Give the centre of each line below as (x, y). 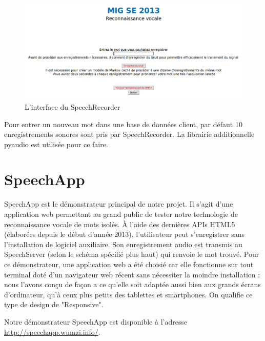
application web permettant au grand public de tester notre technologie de (121, 214)
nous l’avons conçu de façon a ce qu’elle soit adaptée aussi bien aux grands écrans (132, 284)
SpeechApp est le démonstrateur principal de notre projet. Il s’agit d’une (119, 204)
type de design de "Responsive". (54, 304)
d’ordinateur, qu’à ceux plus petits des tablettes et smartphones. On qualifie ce (128, 294)
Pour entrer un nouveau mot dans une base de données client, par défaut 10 (123, 124)
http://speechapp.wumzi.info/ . (52, 332)
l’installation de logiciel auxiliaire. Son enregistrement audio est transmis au (123, 244)
